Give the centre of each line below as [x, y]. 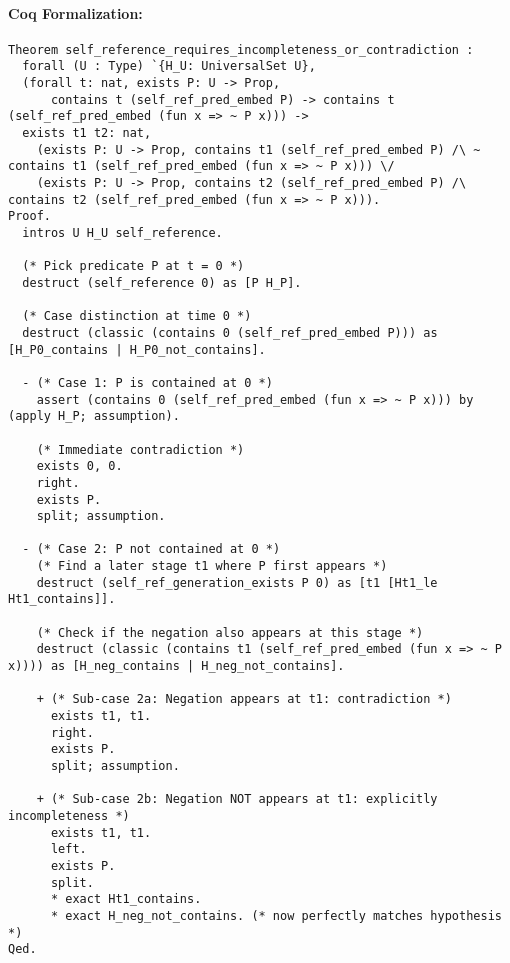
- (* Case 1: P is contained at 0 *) [147, 382]
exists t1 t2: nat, [87, 133]
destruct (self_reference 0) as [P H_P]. [162, 282]
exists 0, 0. [79, 466]
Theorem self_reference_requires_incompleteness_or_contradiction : [241, 49]
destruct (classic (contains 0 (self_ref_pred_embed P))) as [230, 332]
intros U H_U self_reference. [122, 233]
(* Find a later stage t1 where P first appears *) [212, 566]
